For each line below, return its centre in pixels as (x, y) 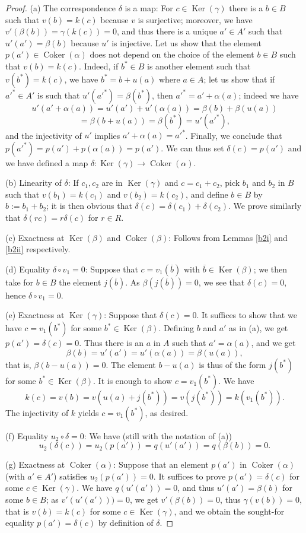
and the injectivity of (44, 135)
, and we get (273, 342)
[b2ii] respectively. (38, 249)
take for (20, 282)
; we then (270, 269)
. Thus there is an (111, 342)
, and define (207, 194)
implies (107, 135)
